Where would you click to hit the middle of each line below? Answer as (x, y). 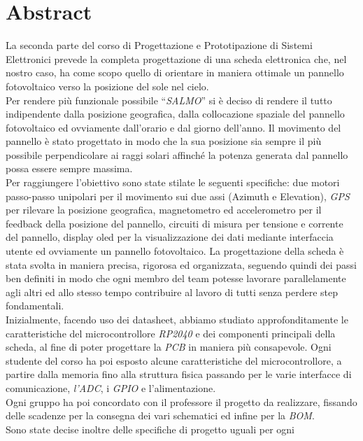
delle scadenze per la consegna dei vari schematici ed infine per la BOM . (160, 415)
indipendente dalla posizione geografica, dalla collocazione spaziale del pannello (175, 114)
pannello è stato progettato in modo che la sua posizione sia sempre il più (164, 141)
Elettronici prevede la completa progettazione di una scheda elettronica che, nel (176, 58)
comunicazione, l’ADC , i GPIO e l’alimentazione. (111, 387)
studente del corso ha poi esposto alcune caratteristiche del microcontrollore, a (174, 360)
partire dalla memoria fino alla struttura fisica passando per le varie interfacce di (179, 374)
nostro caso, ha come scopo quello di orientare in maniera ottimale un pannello (175, 72)
